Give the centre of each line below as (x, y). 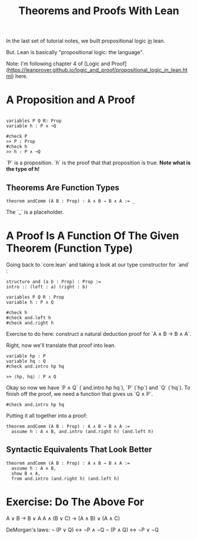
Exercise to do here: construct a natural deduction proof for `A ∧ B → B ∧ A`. (99, 333)
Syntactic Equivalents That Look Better (79, 450)
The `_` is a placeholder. (35, 212)
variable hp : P (26, 356)
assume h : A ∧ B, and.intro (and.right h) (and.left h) (83, 431)
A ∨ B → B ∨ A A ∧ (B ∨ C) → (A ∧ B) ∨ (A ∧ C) (63, 518)
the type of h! (23, 169)
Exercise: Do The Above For (75, 502)
